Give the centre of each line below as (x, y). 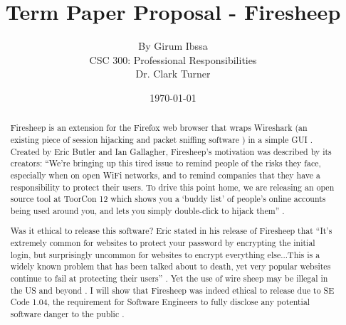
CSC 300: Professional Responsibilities (173, 59)
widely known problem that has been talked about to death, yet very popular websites (171, 266)
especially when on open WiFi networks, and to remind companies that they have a (165, 175)
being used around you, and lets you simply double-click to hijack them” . (147, 210)
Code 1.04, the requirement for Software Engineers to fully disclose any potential (160, 302)
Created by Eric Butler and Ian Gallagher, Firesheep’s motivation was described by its (171, 151)
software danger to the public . (67, 314)
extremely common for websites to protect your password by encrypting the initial (163, 243)
